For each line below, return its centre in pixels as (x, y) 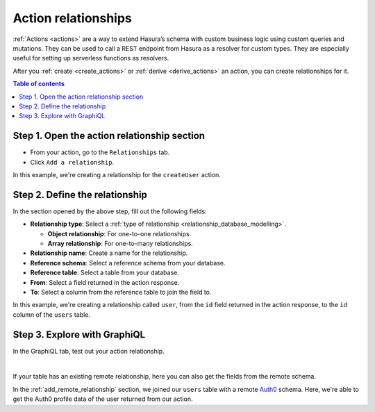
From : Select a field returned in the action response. (105, 282)
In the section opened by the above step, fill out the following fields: (110, 211)
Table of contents (39, 84)
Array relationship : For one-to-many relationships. (120, 244)
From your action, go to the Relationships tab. (100, 152)
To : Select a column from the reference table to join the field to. (121, 292)
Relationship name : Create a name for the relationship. (109, 253)
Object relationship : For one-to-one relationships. (119, 233)
